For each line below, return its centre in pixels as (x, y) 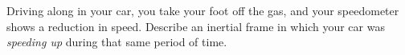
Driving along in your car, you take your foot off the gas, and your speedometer (203, 10)
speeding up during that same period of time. (117, 42)
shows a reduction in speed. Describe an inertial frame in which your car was (196, 26)
